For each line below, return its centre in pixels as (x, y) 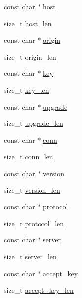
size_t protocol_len (34, 223)
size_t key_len (27, 89)
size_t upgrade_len (34, 123)
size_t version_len (32, 190)
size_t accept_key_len (39, 290)
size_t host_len (28, 23)
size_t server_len (30, 256)
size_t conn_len (29, 156)
